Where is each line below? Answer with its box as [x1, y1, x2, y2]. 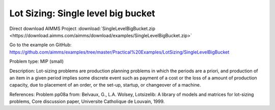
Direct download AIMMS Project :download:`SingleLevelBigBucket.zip [9, 25, 155, 32]
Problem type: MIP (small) [9, 59, 64, 65]
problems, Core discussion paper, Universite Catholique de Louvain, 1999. [9, 98, 165, 104]
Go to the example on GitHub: [9, 42, 72, 48]
